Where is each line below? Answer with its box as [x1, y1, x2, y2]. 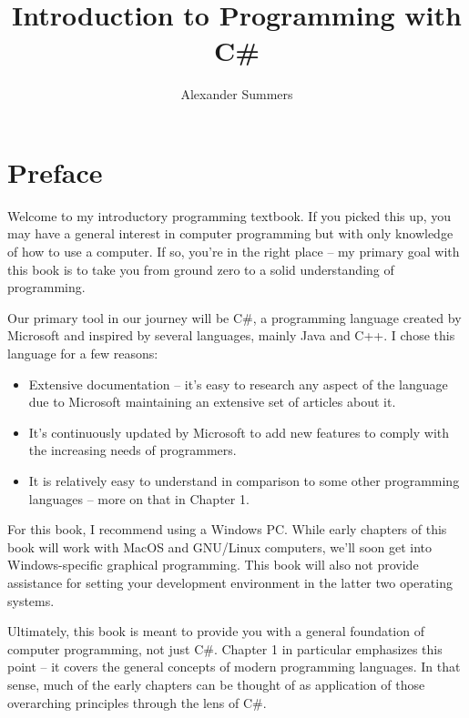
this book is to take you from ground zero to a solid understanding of [7, 259, 394, 278]
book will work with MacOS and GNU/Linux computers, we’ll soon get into [7, 537, 433, 556]
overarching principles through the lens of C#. [7, 693, 267, 712]
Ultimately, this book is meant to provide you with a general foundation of [7, 622, 424, 641]
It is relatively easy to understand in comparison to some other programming [28, 470, 460, 490]
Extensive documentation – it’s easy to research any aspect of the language [28, 374, 448, 393]
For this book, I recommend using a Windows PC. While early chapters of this [7, 520, 447, 539]
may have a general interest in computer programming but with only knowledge [7, 224, 454, 243]
